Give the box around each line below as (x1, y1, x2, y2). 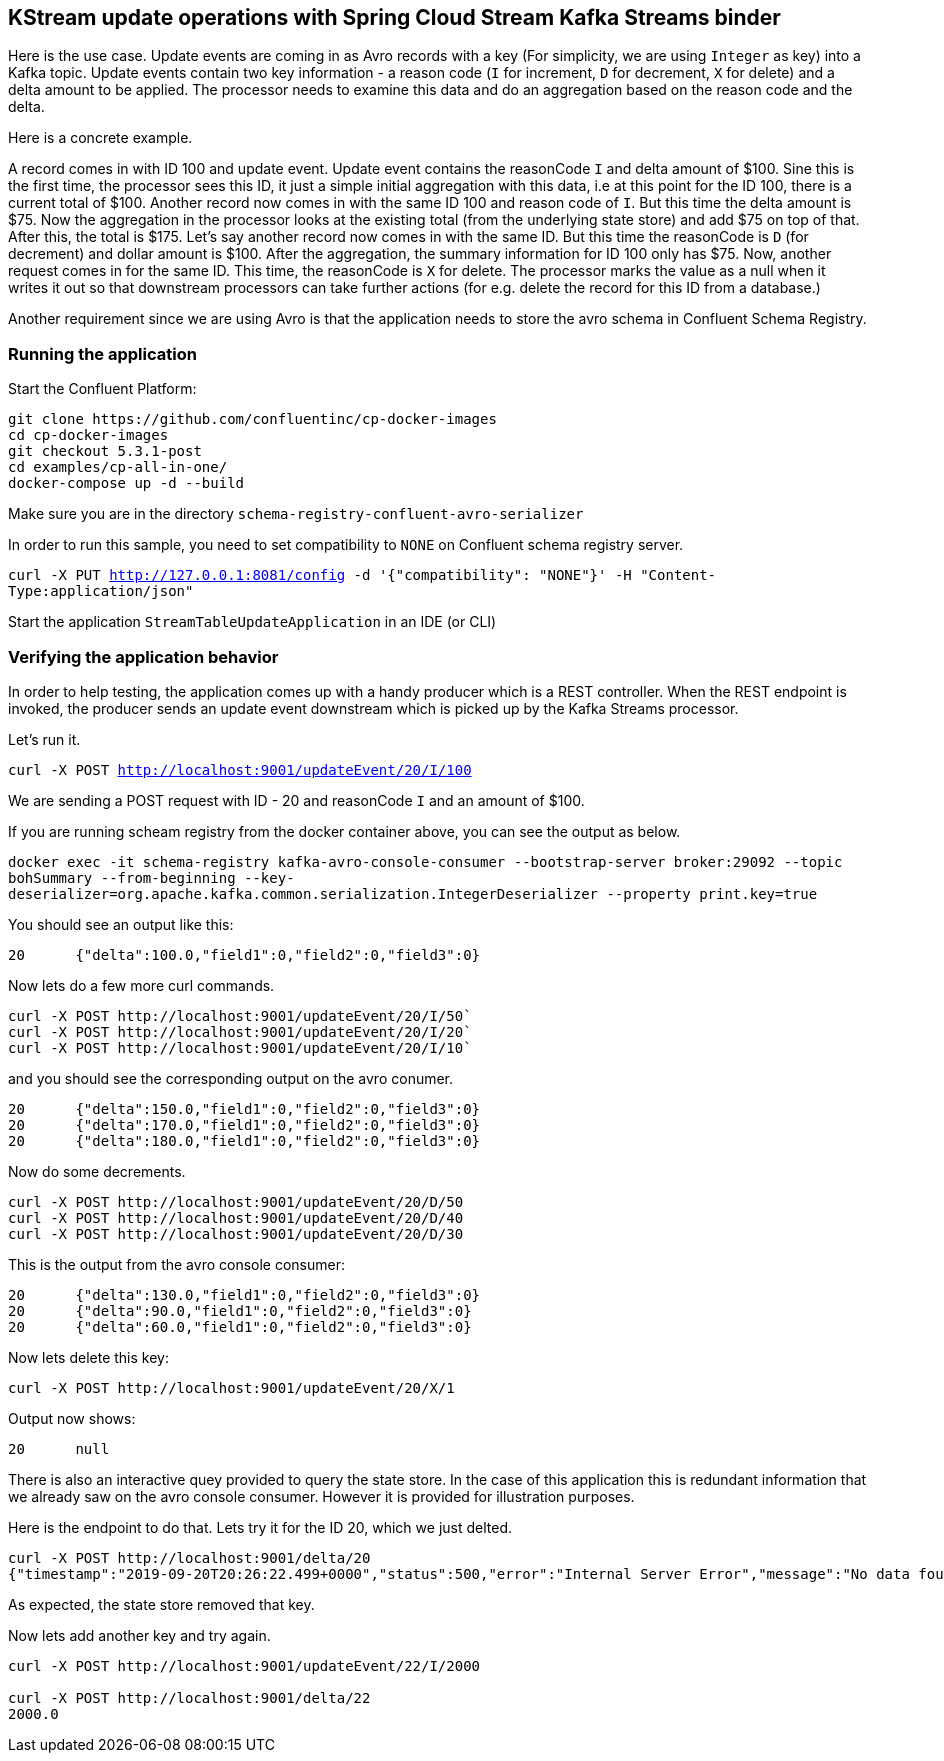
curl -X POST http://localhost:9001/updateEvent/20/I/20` (8, 1023, 472, 1040)
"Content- (640, 567, 717, 584)
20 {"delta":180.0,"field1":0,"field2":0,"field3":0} (8, 1132, 481, 1149)
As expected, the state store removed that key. (8, 1595, 315, 1613)
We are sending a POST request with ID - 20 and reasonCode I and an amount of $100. (8, 791, 585, 809)
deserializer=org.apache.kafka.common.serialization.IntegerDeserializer (8, 885, 599, 902)
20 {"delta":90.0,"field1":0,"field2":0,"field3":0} (8, 1302, 472, 1319)
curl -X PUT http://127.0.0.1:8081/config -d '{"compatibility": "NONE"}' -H (8, 567, 632, 584)
